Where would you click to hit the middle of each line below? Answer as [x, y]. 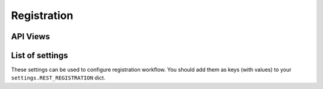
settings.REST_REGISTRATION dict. [58, 78]
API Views [31, 36]
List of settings [39, 55]
